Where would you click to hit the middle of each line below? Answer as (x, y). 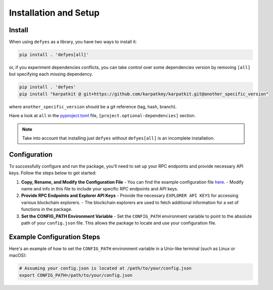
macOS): (18, 255)
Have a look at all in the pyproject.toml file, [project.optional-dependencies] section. (102, 116)
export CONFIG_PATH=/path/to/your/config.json (76, 275)
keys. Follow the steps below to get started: (53, 173)
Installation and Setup (54, 13)
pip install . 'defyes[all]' (54, 55)
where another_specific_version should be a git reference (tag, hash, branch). (93, 106)
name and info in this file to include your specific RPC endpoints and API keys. (100, 189)
